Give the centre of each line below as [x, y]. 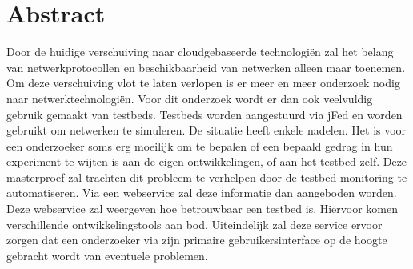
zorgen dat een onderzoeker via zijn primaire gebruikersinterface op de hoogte [197, 240]
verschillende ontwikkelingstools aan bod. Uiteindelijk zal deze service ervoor [194, 224]
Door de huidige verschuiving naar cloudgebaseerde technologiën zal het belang [200, 52]
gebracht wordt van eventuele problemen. [107, 255]
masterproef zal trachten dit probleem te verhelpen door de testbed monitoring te [207, 177]
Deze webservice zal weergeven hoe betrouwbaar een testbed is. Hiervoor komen [202, 209]
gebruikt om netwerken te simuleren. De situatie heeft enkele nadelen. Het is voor [206, 130]
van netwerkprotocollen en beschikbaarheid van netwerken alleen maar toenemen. [206, 67]
